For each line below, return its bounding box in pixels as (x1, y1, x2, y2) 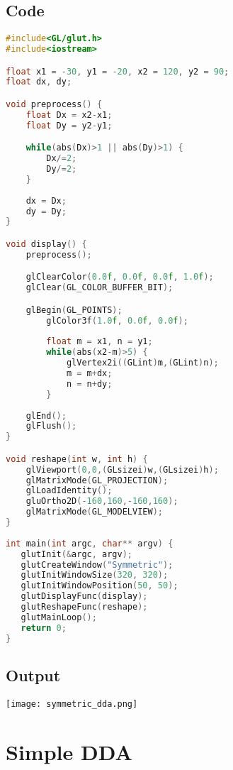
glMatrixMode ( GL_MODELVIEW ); (25, 507, 163, 517)
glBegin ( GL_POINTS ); (25, 304, 123, 315)
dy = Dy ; (25, 206, 67, 216)
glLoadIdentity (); (25, 485, 113, 496)
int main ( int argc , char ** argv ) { (6, 538, 174, 549)
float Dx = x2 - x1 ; (25, 109, 113, 120)
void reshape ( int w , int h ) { (6, 453, 148, 464)
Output (6, 664, 61, 686)
